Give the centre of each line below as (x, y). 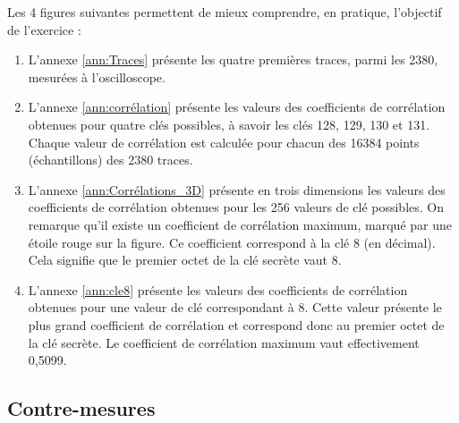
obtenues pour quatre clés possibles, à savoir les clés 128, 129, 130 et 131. (229, 124)
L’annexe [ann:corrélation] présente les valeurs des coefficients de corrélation (237, 107)
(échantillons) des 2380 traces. (110, 160)
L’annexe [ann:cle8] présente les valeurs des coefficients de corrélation (218, 289)
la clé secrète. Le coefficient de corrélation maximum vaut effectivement (224, 342)
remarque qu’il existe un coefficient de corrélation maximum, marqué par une (240, 224)
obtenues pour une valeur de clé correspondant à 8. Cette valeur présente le (235, 307)
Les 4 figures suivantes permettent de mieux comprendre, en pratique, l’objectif (225, 12)
